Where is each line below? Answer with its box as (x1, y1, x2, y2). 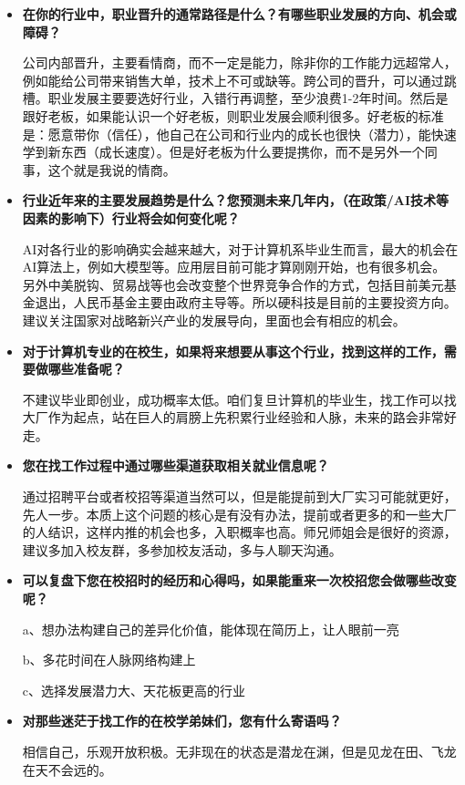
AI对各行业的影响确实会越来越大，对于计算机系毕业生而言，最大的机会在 (22, 239, 459, 258)
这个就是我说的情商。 (47, 160, 176, 179)
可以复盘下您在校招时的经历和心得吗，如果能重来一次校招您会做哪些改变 (22, 571, 457, 590)
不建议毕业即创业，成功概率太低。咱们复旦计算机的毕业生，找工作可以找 (22, 389, 457, 408)
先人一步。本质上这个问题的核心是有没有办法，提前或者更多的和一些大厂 (22, 504, 457, 523)
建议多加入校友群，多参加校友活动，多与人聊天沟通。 (22, 540, 342, 559)
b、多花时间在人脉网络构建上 (22, 650, 196, 669)
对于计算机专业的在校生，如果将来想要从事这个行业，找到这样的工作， (22, 341, 444, 360)
